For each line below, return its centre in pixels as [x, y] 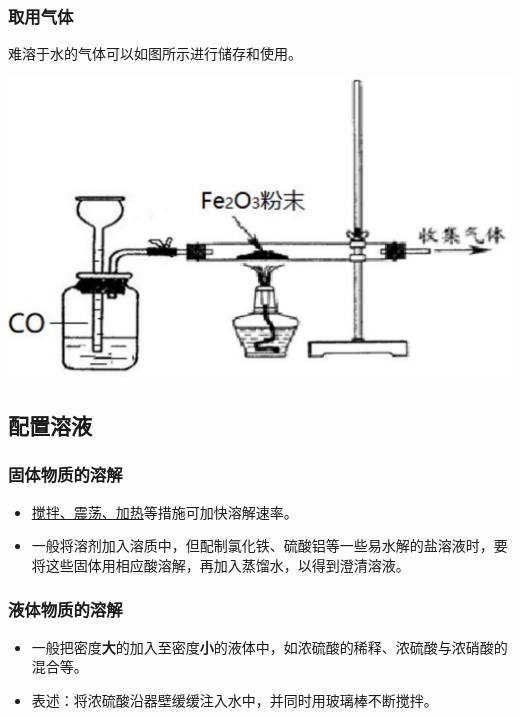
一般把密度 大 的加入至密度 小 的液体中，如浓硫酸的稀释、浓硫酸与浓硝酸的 [269, 646]
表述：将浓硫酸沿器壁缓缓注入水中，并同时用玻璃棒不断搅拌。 [234, 699]
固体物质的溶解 [65, 474]
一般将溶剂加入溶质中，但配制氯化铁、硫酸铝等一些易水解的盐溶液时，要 [269, 545]
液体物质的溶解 [65, 609]
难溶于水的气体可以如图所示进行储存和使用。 [155, 53]
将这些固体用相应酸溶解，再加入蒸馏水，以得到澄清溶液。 [220, 564]
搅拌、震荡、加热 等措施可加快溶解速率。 [164, 511]
